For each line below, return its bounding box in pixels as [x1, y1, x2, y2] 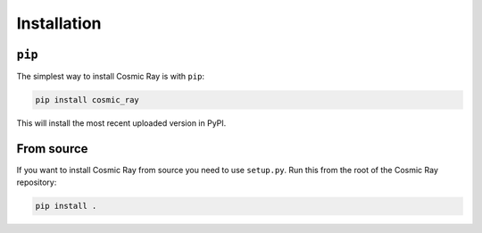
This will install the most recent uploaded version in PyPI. [16, 118, 227, 129]
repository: [16, 177, 57, 187]
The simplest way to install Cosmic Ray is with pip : [16, 71, 205, 82]
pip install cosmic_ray [35, 95, 140, 105]
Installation [16, 13, 102, 33]
